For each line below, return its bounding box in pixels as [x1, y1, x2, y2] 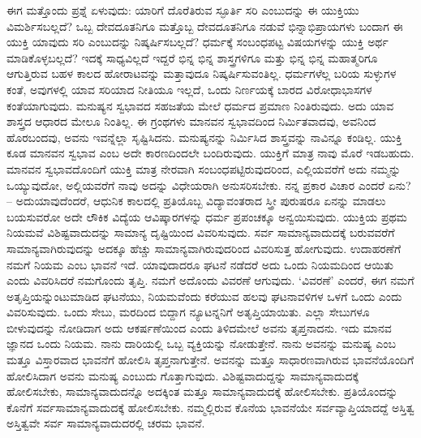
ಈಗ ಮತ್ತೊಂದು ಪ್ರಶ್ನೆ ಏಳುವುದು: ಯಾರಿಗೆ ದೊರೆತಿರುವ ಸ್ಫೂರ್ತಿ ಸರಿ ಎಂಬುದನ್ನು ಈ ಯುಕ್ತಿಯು [6, 2, 359, 18]
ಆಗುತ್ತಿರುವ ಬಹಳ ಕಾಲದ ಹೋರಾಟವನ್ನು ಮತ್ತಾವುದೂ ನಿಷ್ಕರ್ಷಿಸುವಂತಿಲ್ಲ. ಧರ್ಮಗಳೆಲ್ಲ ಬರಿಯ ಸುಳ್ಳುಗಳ [6, 65, 397, 82]
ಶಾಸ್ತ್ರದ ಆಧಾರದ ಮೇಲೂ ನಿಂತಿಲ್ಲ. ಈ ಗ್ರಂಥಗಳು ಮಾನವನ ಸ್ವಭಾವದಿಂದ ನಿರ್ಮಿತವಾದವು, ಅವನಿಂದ [6, 113, 376, 130]
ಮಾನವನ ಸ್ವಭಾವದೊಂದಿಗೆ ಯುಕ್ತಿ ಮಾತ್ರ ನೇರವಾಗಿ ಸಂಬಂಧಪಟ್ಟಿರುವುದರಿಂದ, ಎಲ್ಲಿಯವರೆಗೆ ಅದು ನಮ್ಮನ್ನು [6, 160, 402, 177]
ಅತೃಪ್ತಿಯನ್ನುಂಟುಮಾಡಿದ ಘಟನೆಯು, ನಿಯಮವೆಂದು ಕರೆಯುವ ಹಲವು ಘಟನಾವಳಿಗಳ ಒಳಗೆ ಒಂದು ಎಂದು [6, 287, 402, 304]
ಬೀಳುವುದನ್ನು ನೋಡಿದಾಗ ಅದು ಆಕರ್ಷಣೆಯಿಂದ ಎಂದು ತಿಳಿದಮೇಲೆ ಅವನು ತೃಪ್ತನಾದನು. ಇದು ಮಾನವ [6, 319, 392, 336]
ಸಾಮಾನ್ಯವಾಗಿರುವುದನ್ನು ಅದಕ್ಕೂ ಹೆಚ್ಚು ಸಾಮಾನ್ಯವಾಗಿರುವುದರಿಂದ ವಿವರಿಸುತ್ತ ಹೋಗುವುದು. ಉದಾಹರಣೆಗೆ [6, 239, 402, 256]
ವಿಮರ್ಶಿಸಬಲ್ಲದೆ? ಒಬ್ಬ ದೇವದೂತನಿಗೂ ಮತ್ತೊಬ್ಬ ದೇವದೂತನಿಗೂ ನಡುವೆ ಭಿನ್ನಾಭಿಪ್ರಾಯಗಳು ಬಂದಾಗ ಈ [6, 17, 403, 34]
